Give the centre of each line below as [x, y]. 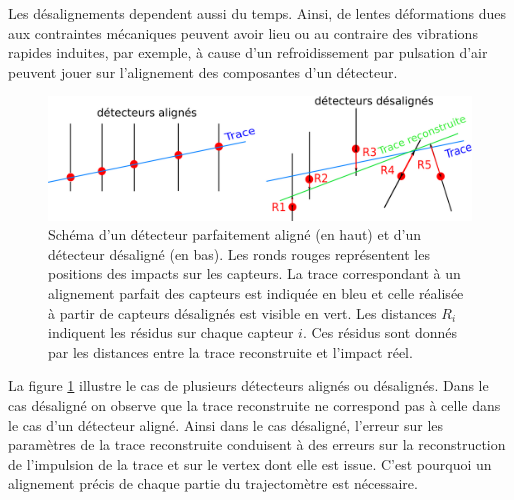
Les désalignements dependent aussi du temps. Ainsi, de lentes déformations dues [257, 13]
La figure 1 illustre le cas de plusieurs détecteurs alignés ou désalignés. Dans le [248, 385]
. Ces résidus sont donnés [379, 332]
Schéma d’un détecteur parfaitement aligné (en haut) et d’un [235, 234]
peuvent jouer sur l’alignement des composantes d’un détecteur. [203, 71]
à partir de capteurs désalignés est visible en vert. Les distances [242, 312]
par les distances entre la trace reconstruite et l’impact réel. [230, 351]
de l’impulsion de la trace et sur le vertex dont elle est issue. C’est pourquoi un [250, 463]
